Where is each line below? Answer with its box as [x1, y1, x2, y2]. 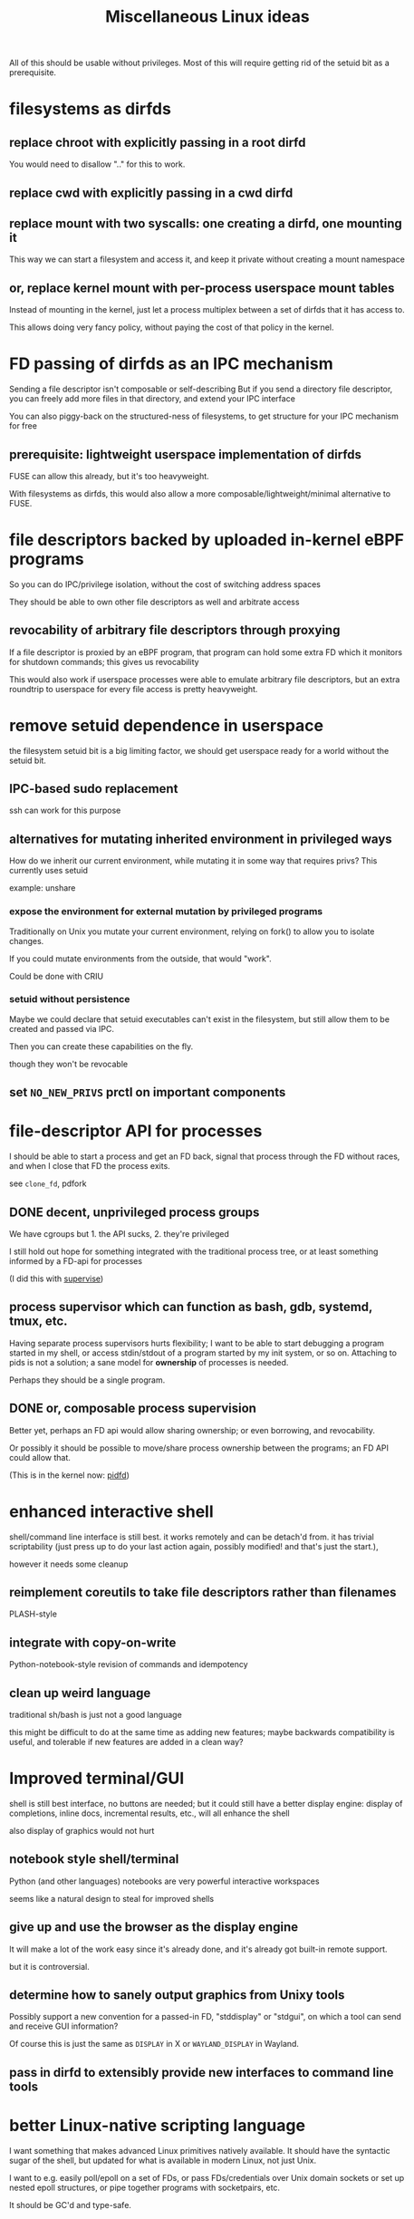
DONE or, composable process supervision [9, 1401, 257, 1416]
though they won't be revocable [9, 1058, 129, 1069]
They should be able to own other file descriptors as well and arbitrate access [9, 596, 300, 607]
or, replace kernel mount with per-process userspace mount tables [9, 280, 395, 295]
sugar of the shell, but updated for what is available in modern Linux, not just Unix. [9, 2155, 317, 2166]
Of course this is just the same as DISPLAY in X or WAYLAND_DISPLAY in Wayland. [9, 2039, 300, 2050]
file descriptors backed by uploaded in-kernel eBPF [9, 530, 404, 550]
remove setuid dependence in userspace [9, 715, 324, 736]
